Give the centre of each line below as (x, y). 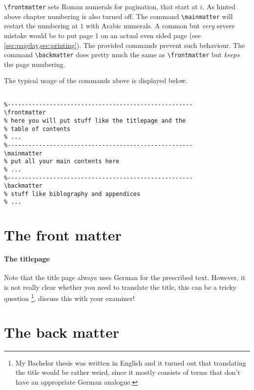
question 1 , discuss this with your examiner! (69, 298)
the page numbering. (35, 64)
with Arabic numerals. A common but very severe (160, 26)
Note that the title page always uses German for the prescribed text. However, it (125, 277)
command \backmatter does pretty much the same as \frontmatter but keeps (122, 54)
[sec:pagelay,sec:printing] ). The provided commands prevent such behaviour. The (125, 45)
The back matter (62, 332)
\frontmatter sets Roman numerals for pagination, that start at (101, 6)
